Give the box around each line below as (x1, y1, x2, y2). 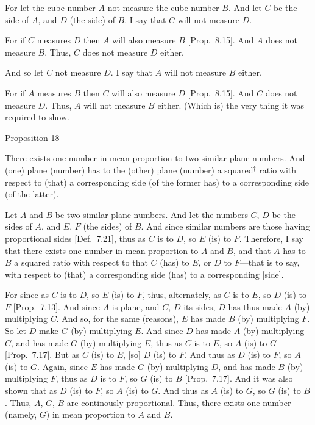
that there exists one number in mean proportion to (5, 244, 199, 256)
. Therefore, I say (239, 231, 303, 244)
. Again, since (37, 360, 88, 372)
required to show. (5, 111, 69, 123)
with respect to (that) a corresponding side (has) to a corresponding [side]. (5, 267, 284, 280)
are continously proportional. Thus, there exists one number (66, 396, 291, 409)
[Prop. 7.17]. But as (5, 348, 80, 361)
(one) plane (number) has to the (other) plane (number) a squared (5, 163, 253, 176)
